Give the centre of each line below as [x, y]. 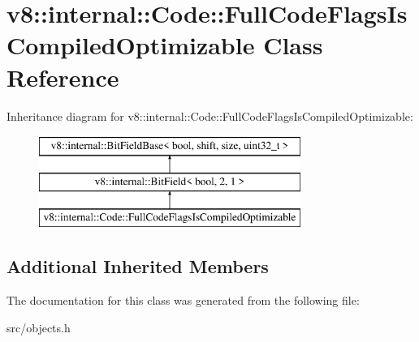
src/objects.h [39, 327]
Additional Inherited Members [138, 266]
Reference [63, 77]
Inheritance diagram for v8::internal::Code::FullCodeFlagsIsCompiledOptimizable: [210, 115]
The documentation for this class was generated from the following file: [183, 300]
